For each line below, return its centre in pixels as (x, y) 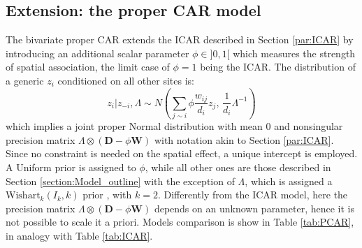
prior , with (107, 195)
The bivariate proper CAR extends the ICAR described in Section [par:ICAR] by (180, 39)
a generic (25, 80)
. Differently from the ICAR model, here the (253, 195)
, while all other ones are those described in (238, 167)
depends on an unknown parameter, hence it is (254, 208)
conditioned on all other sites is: (126, 80)
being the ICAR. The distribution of (278, 67)
